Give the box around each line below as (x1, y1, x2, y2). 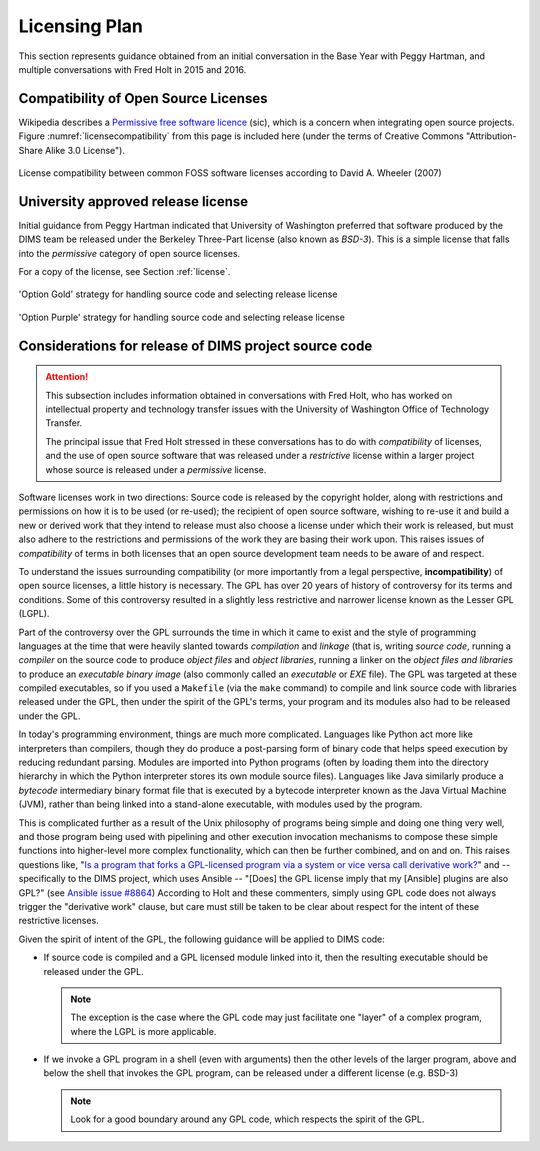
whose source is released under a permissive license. (45, 463, 267, 475)
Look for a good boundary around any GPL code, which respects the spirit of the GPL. (70, 1113, 425, 1125)
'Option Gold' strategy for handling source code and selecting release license (18, 288, 338, 300)
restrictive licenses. (18, 915, 99, 927)
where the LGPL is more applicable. (70, 1025, 217, 1037)
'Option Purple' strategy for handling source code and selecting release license (18, 311, 345, 323)
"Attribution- (465, 130, 517, 142)
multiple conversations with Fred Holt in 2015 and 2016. (18, 63, 247, 75)
